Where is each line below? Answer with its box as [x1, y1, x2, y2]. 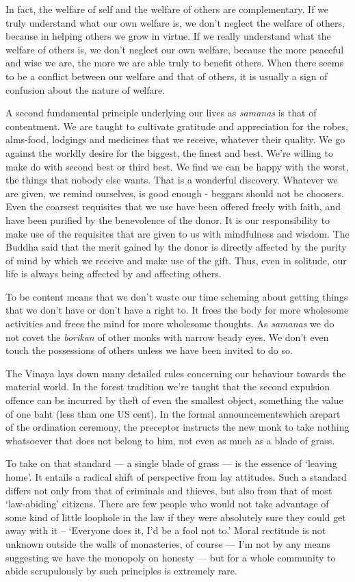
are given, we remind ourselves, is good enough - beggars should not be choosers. [5, 186, 344, 200]
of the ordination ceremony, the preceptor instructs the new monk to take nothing [5, 420, 350, 434]
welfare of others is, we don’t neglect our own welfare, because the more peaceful [5, 42, 344, 56]
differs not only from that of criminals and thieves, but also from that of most [5, 483, 332, 497]
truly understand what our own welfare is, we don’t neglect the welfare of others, [5, 15, 345, 29]
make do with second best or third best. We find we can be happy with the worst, [5, 159, 349, 173]
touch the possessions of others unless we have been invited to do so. [5, 343, 293, 357]
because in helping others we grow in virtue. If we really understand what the [5, 29, 331, 43]
